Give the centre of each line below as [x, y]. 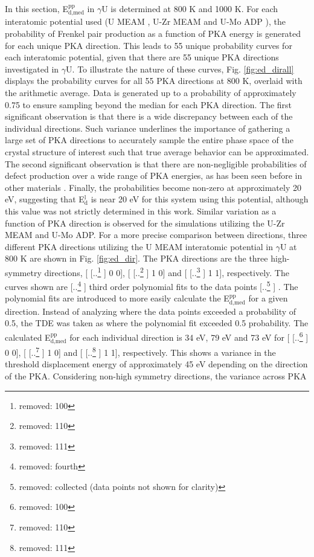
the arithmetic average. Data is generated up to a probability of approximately [151, 92]
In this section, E [37, 8]
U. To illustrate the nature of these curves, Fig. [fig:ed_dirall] [180, 69]
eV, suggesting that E [45, 199]
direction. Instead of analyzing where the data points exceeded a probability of [151, 311]
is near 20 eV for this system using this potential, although [200, 199]
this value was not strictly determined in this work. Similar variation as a [141, 211]
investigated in [32, 69]
